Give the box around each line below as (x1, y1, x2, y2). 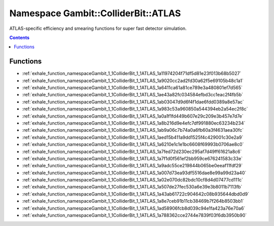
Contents (9, 34, 30, 41)
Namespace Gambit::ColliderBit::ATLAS (9, 8, 181, 19)
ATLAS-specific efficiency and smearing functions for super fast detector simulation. (9, 25, 187, 31)
